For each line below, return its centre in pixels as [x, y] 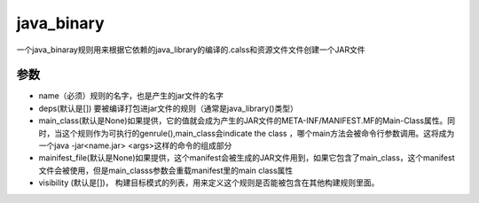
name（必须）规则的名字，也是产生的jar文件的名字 [131, 96]
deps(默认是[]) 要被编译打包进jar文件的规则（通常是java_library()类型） [169, 108]
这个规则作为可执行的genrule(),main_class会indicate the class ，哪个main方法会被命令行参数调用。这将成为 [258, 133]
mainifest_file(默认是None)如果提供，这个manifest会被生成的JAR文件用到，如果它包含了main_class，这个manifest [247, 158]
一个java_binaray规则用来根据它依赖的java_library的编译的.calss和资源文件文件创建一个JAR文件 [191, 50]
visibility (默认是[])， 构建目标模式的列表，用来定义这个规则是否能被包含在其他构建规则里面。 [209, 183]
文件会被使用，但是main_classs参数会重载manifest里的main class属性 [166, 170]
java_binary [61, 23]
